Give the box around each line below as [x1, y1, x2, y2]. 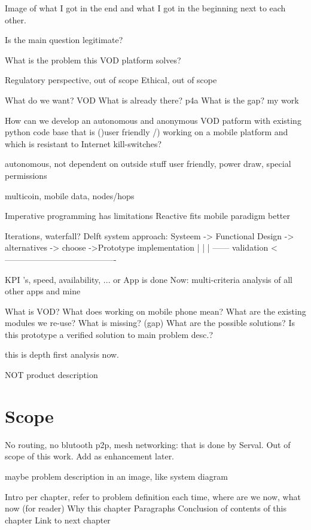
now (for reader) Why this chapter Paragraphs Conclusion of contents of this [5, 502, 287, 514]
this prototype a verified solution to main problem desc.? [5, 328, 214, 340]
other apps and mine [5, 285, 81, 297]
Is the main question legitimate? [5, 33, 123, 46]
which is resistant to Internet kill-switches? [5, 137, 162, 150]
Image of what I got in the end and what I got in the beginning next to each [5, 2, 286, 14]
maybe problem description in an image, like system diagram [5, 470, 228, 482]
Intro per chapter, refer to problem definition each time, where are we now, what [5, 490, 301, 502]
